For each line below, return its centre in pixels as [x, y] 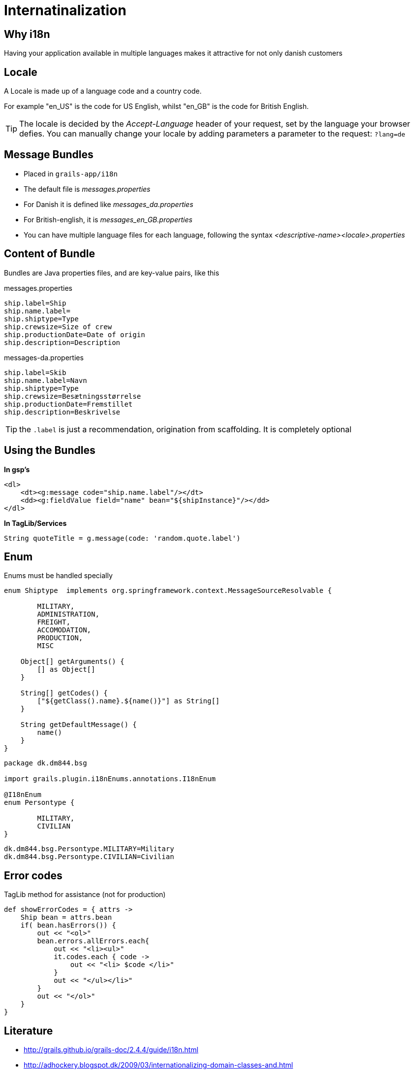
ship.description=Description [62, 342]
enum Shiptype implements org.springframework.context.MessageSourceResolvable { [168, 591]
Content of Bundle [49, 254]
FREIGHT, [54, 622]
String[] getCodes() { [64, 693]
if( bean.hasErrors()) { [68, 925]
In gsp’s [17, 469]
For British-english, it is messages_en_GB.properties [108, 219]
